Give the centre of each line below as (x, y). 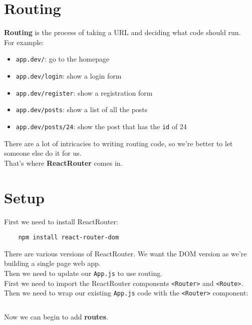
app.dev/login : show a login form (69, 75)
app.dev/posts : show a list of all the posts (82, 109)
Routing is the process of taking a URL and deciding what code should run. (122, 32)
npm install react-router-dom (69, 238)
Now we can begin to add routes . (56, 316)
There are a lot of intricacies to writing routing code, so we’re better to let (118, 143)
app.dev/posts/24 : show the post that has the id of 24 (101, 126)
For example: (24, 42)
